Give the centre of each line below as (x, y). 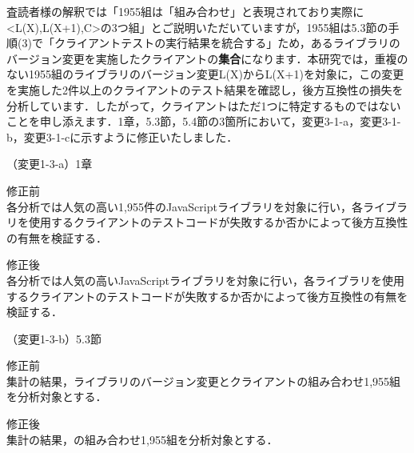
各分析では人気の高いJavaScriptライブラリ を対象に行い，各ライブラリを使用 (206, 280)
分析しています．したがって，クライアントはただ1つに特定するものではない (204, 105)
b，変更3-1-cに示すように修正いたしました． (122, 136)
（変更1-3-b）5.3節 (54, 338)
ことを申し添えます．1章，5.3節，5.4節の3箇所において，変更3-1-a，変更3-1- (204, 121)
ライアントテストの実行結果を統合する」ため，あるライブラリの (233, 43)
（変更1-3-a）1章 (50, 164)
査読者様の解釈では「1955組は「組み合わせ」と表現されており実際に (185, 11)
